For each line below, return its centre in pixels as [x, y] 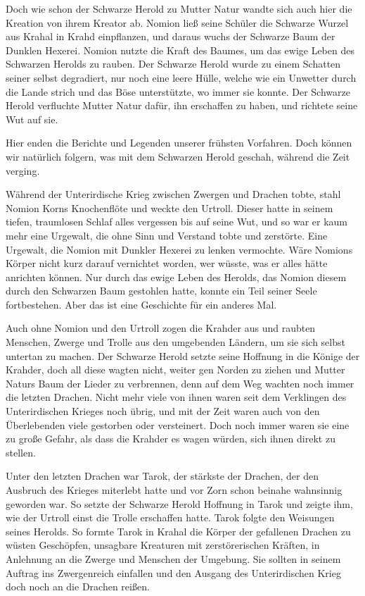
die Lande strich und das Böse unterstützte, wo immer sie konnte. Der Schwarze [178, 91]
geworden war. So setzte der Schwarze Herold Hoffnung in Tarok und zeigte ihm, [179, 503]
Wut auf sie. [32, 119]
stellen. [21, 452]
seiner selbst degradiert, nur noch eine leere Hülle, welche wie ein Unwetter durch [181, 77]
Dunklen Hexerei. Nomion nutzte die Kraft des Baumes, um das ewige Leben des [180, 50]
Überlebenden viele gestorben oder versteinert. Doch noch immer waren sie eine [178, 424]
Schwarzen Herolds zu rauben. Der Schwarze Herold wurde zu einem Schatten [173, 64]
